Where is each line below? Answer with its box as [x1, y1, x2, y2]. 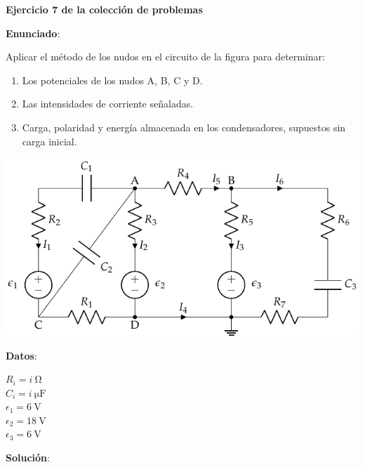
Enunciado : [6, 25, 60, 40]
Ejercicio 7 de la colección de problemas [6, 2, 203, 16]
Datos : [6, 348, 37, 362]
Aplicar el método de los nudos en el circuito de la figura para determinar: [6, 49, 325, 64]
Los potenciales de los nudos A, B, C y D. [22, 72, 203, 87]
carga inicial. [22, 133, 77, 148]
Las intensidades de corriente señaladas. [22, 96, 194, 111]
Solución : [6, 450, 50, 465]
